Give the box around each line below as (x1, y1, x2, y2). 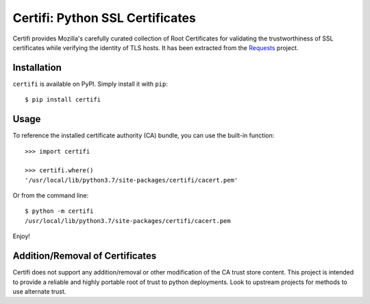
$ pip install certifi (25, 96, 101, 104)
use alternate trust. (12, 287, 66, 295)
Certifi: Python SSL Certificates (12, 10, 197, 25)
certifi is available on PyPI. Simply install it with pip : (12, 80, 168, 88)
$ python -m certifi (25, 207, 94, 215)
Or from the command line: (12, 191, 89, 200)
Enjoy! (12, 232, 31, 240)
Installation (12, 62, 62, 73)
